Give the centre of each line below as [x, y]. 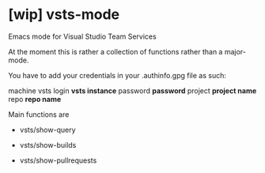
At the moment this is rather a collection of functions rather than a [115, 51]
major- [235, 51]
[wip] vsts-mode [64, 15]
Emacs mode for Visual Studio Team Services [82, 36]
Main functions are [39, 114]
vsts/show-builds [48, 145]
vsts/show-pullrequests [58, 160]
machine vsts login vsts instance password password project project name [132, 90]
